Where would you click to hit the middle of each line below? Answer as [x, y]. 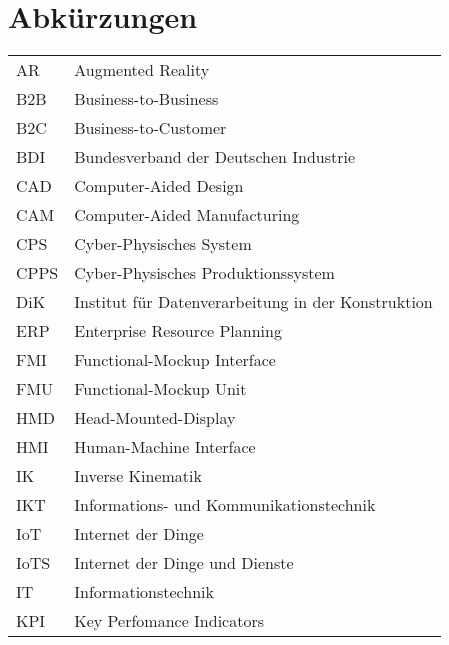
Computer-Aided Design [159, 186]
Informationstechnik [144, 592]
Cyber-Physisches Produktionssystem [204, 273]
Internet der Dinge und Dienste [184, 563]
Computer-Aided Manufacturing [187, 215]
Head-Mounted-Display [155, 418]
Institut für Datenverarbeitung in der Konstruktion [253, 302]
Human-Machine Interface [165, 447]
